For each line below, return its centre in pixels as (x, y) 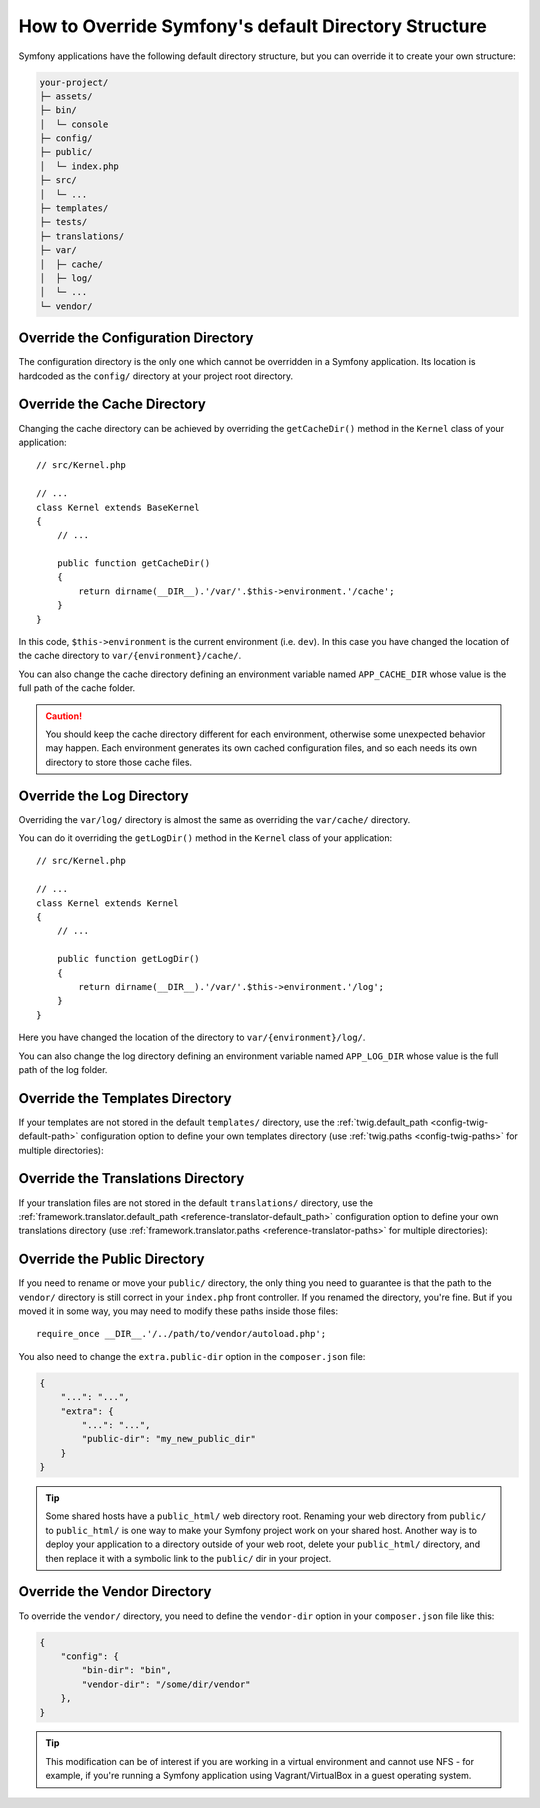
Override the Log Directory (103, 795)
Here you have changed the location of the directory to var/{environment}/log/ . (192, 1037)
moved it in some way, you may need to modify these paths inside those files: (178, 1311)
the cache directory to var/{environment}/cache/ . (130, 656)
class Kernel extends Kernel (107, 903)
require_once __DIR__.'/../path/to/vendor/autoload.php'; (181, 1334)
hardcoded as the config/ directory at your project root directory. (156, 376)
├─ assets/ (66, 96)
